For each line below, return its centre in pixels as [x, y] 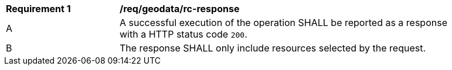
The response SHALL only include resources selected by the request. [273, 48]
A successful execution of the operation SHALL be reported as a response [283, 23]
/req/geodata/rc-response [180, 9]
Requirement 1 [38, 9]
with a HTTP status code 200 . [183, 34]
